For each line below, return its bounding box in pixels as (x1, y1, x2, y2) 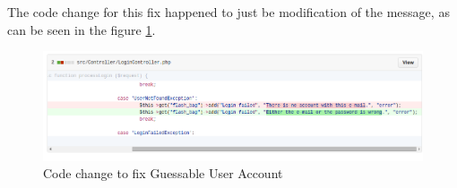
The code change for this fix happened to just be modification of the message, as (7, 3, 450, 21)
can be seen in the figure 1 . (7, 20, 156, 38)
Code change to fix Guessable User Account (43, 164, 283, 183)
